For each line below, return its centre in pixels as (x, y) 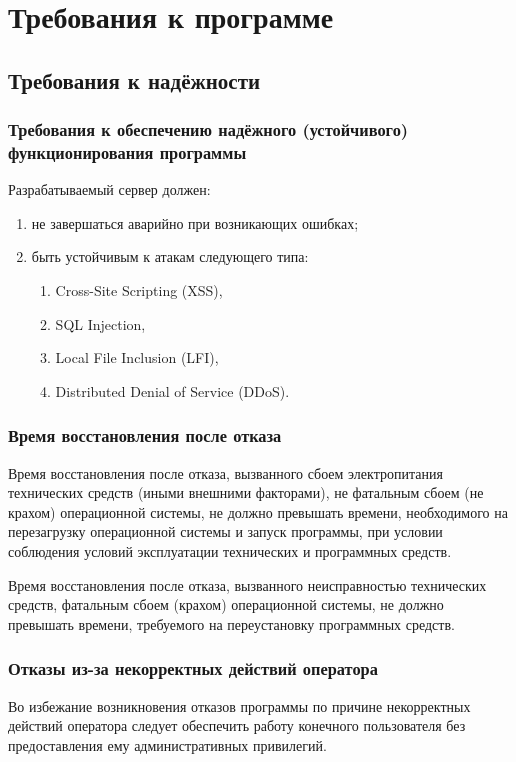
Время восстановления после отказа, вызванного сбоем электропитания (225, 472)
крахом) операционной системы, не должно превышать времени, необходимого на (258, 511)
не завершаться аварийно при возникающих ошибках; (195, 222)
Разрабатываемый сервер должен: (109, 189)
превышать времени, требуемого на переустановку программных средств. (231, 623)
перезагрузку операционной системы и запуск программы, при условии (225, 531)
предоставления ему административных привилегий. (167, 744)
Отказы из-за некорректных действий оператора (193, 668)
